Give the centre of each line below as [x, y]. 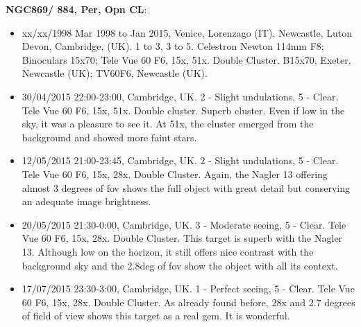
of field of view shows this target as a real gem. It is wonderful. [156, 316]
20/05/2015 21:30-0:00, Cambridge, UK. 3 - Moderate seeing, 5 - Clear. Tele [184, 224]
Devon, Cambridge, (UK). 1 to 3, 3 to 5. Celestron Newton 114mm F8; [173, 46]
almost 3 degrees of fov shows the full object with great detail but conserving [186, 187]
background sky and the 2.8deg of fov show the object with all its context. [180, 265]
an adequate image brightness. [86, 201]
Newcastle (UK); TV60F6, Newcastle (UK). [115, 73]
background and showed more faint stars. [109, 137]
